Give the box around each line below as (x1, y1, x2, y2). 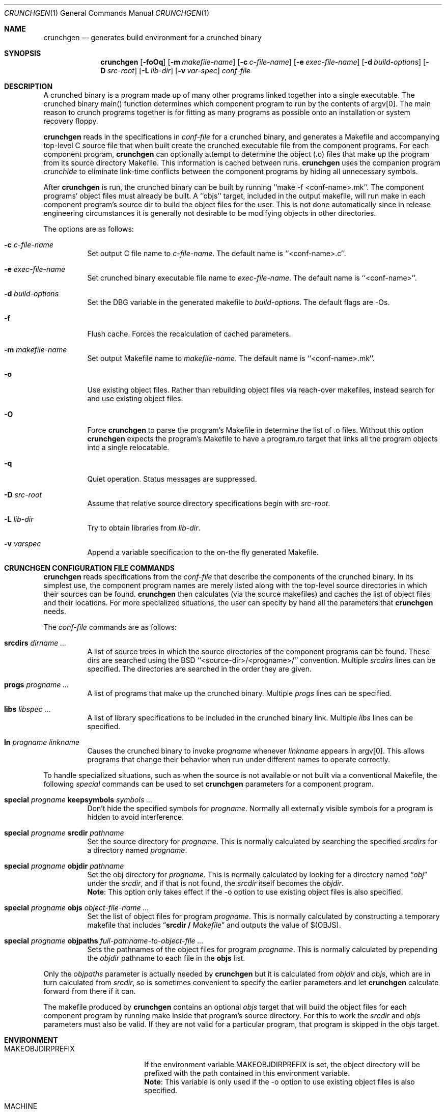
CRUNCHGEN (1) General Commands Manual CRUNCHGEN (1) (4, 9, 210, 17)
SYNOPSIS (4, 49, 41, 58)
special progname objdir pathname (4, 861, 124, 870)
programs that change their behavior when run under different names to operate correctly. (87, 755, 390, 764)
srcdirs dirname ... (4, 638, 67, 647)
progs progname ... (4, 680, 69, 689)
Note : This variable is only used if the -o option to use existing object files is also (144, 1077, 415, 1086)
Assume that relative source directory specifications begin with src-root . (87, 499, 330, 508)
